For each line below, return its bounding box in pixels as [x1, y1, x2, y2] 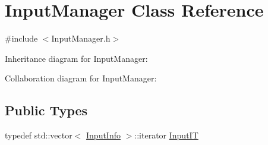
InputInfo [86, 129, 121, 141]
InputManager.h [51, 32, 111, 45]
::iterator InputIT [134, 129, 198, 141]
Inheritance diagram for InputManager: [5, 52, 148, 64]
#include [5, 32, 38, 45]
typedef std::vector [5, 129, 72, 141]
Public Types [5, 101, 88, 119]
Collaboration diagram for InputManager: [5, 72, 157, 84]
